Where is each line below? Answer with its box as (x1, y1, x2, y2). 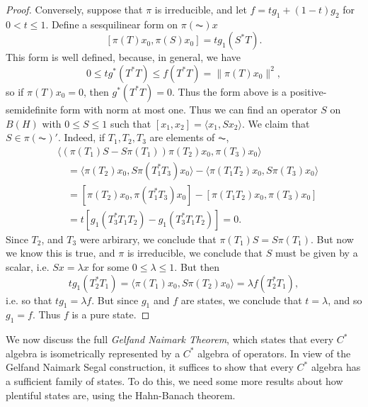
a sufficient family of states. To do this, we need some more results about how (6, 374, 343, 389)
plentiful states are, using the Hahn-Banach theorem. (6, 387, 236, 402)
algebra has (311, 359, 361, 374)
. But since (91, 292, 139, 307)
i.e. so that (6, 292, 52, 307)
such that (110, 116, 151, 130)
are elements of (149, 130, 215, 145)
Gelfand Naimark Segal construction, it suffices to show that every (6, 359, 294, 374)
